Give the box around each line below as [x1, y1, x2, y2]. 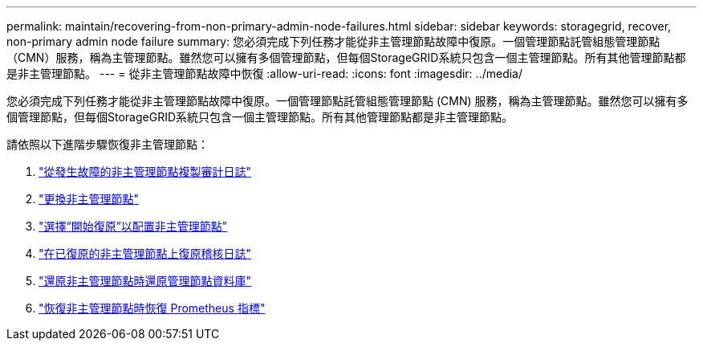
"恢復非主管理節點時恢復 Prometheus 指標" [39, 301, 266, 315]
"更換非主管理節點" [39, 192, 140, 206]
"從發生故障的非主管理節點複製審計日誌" [39, 165, 252, 178]
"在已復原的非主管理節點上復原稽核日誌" [39, 247, 252, 260]
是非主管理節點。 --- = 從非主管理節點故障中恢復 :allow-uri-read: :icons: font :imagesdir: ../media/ [6, 67, 523, 80]
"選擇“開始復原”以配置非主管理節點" [39, 219, 228, 233]
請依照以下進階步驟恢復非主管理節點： [6, 137, 209, 151]
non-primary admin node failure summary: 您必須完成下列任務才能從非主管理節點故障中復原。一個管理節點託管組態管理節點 [6, 35, 660, 48]
